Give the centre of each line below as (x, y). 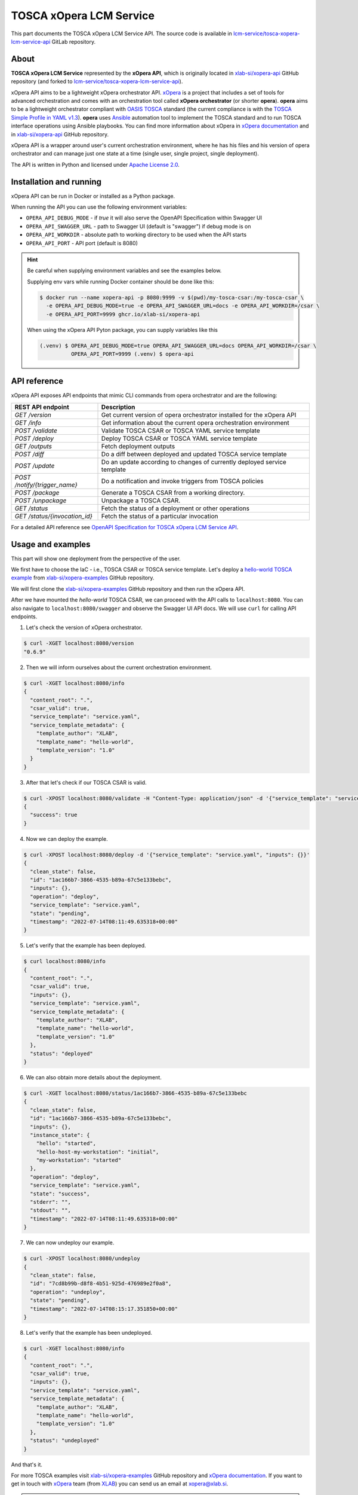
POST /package (37, 492)
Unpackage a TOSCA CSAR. (141, 501)
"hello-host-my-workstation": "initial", (98, 1152)
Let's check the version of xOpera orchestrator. (84, 627)
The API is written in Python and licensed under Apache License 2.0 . (95, 164)
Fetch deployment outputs (138, 446)
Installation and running (56, 181)
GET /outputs (33, 446)
